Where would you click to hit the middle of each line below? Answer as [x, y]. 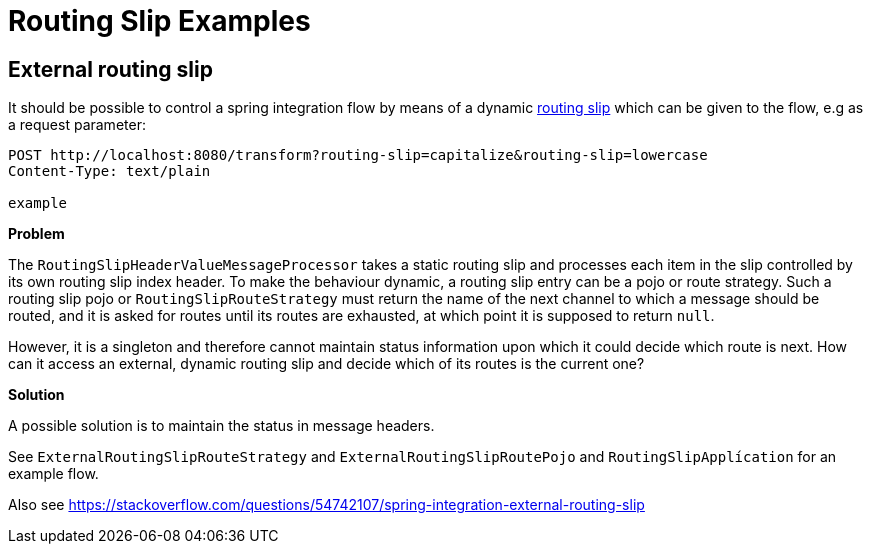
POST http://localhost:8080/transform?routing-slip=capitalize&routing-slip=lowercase [358, 155]
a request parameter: [77, 125]
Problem [36, 234]
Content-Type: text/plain [109, 171]
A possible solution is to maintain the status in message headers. [221, 426]
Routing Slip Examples [159, 21]
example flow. [53, 474]
